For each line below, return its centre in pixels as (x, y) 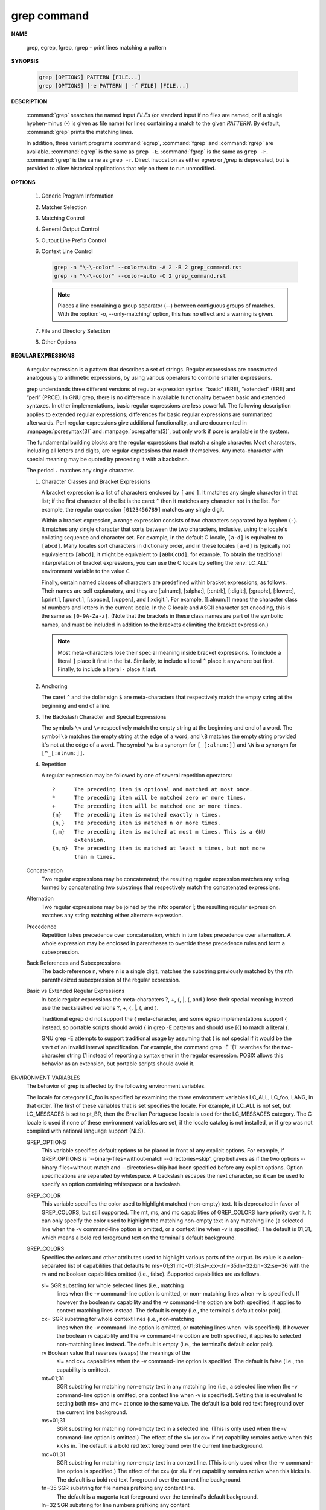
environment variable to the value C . (86, 571)
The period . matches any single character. (80, 471)
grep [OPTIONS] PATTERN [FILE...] (90, 77)
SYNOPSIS (25, 61)
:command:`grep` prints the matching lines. (80, 132)
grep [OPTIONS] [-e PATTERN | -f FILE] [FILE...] (114, 85)
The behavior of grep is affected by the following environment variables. (116, 1086)
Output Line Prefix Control (74, 240)
